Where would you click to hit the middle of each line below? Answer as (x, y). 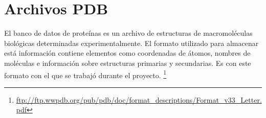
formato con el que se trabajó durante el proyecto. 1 (85, 74)
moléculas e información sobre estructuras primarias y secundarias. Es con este (128, 63)
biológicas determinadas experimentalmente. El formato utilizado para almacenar (131, 43)
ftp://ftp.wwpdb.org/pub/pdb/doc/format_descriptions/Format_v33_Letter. (139, 99)
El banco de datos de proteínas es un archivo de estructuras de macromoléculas (128, 33)
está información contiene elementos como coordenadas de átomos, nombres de (127, 53)
